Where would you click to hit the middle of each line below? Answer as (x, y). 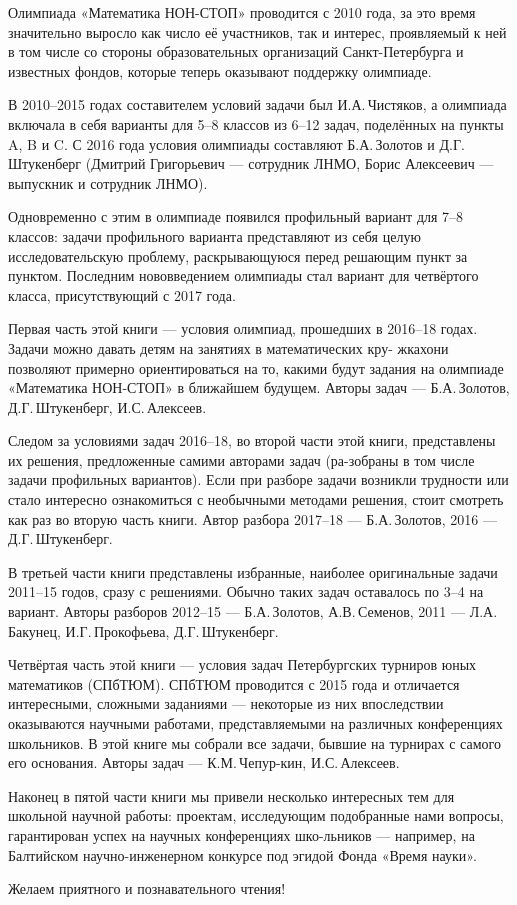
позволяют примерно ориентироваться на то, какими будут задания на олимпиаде (256, 367)
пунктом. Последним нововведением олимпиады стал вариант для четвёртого (243, 275)
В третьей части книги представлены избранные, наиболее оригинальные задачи (253, 571)
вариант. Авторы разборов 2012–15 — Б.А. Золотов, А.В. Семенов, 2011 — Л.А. (253, 611)
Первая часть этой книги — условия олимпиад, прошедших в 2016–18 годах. (243, 328)
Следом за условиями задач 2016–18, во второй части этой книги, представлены (252, 440)
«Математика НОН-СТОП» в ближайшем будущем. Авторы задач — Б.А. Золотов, (259, 387)
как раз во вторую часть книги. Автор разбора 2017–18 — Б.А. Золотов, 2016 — (252, 518)
